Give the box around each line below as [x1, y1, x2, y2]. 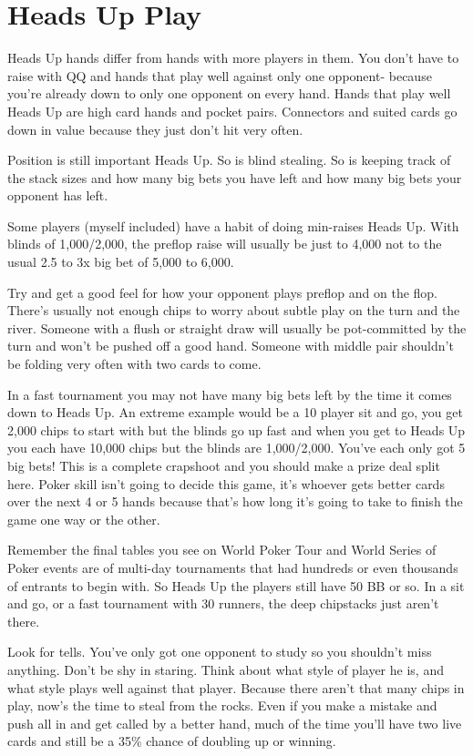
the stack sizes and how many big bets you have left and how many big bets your [7, 168, 462, 187]
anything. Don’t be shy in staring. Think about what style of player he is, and [7, 659, 444, 679]
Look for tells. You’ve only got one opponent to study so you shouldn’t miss [7, 642, 432, 661]
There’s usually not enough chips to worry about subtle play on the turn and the [7, 301, 460, 320]
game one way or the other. [7, 509, 160, 528]
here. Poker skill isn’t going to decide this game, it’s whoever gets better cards [7, 474, 445, 493]
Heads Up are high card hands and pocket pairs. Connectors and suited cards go [7, 101, 458, 120]
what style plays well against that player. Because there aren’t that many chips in [7, 678, 465, 697]
